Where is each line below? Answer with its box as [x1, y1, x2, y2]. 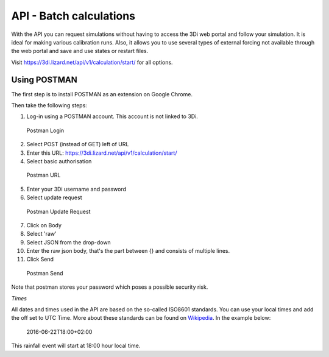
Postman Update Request [26, 208, 91, 215]
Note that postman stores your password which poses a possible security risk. [11, 283, 208, 291]
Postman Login [26, 127, 65, 134]
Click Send [26, 256, 54, 263]
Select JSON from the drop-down [26, 238, 111, 246]
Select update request [26, 194, 82, 201]
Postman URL [26, 171, 61, 179]
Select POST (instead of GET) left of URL [26, 141, 129, 148]
